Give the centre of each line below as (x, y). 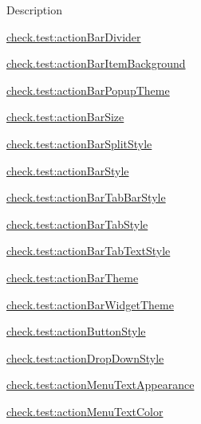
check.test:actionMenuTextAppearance (100, 385)
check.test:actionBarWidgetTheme (90, 304)
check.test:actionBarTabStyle (77, 224)
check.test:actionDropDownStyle (85, 357)
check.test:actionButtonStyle (76, 331)
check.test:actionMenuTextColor (85, 411)
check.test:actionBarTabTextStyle (89, 251)
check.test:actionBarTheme (73, 277)
